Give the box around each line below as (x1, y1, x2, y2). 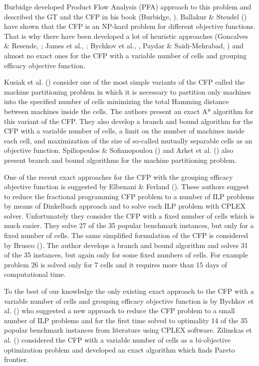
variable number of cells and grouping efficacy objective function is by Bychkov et (4, 295, 254, 306)
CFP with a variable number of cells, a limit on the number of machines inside (4, 125, 245, 136)
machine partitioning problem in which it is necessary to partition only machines (4, 86, 251, 97)
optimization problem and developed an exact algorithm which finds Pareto (4, 344, 235, 355)
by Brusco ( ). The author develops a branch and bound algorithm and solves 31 (4, 240, 248, 250)
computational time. (4, 269, 66, 279)
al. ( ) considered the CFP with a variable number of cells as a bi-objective (4, 335, 231, 345)
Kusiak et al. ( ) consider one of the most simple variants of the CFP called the (4, 77, 245, 87)
